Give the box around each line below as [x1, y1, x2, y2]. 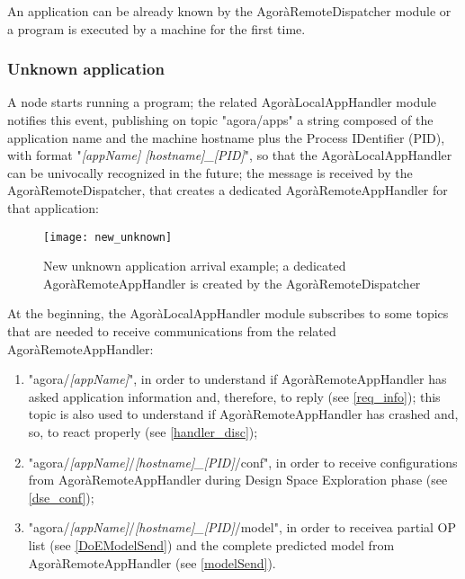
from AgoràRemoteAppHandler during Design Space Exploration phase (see [28, 470, 448, 489]
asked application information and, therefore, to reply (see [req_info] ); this [28, 387, 441, 405]
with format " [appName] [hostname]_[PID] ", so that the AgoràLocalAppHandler [7, 146, 452, 165]
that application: [7, 198, 99, 217]
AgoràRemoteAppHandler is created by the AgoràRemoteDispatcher [43, 273, 421, 292]
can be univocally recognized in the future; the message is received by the [7, 163, 413, 182]
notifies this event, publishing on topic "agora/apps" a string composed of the [7, 111, 434, 129]
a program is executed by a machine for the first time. [7, 19, 306, 38]
